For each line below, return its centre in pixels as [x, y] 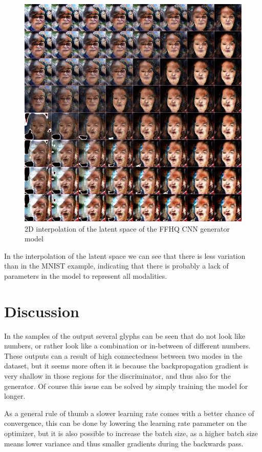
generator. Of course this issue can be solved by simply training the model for [126, 386]
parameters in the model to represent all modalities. [86, 275]
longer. [15, 396]
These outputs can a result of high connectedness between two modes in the [123, 355]
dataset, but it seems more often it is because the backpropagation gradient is [126, 366]
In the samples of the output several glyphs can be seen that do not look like [125, 335]
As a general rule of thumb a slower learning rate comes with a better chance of [129, 413]
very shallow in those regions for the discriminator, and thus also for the [117, 376]
